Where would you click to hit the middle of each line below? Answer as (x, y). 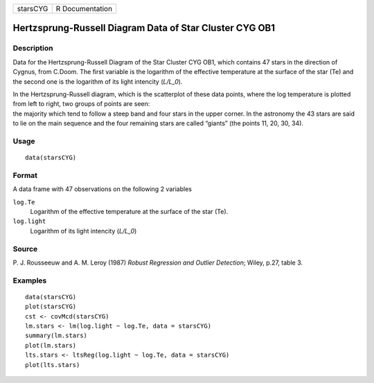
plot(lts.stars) (53, 365)
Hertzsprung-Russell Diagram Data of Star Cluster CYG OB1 (144, 28)
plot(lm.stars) (51, 345)
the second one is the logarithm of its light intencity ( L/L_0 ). (98, 81)
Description (33, 48)
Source (25, 249)
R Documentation (84, 9)
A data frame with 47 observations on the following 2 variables (102, 189)
